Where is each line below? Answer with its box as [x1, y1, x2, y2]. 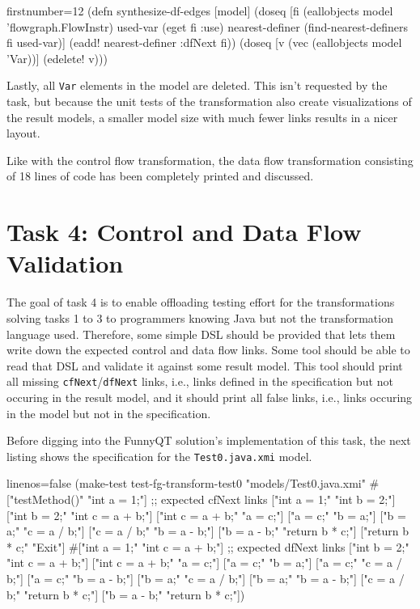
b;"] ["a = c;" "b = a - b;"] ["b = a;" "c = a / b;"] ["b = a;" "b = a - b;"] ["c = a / [6, 569, 405, 586]
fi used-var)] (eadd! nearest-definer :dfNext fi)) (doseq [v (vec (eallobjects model [6, 34, 402, 51]
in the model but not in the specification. [6, 404, 211, 421]
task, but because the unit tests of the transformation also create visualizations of [6, 93, 412, 110]
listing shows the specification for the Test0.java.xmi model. [6, 447, 312, 464]
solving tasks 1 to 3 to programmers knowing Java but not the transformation [6, 309, 393, 326]
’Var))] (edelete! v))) [6, 49, 108, 66]
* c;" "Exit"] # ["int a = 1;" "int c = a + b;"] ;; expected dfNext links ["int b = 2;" [6, 538, 409, 555]
